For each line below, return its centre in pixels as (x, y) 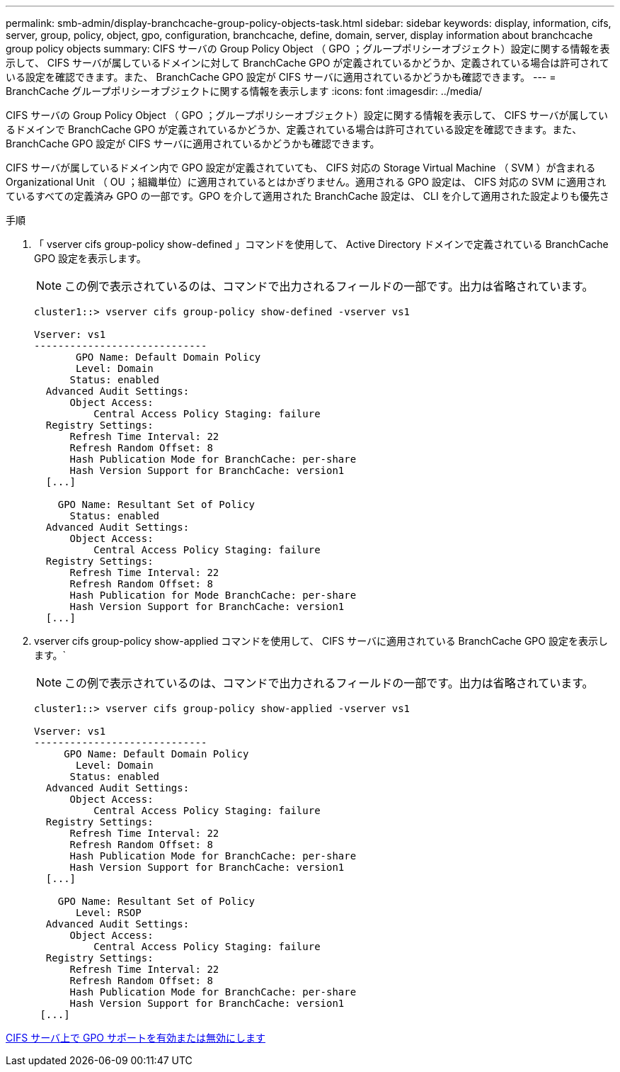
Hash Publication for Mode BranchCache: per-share (213, 595)
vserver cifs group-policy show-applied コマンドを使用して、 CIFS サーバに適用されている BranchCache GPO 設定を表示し (321, 641)
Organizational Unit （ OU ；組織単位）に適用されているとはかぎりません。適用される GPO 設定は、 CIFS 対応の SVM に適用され (306, 182)
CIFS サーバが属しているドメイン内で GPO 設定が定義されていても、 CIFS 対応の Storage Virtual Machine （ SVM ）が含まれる (301, 168)
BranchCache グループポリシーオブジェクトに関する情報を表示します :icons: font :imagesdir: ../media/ (244, 91)
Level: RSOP (109, 913)
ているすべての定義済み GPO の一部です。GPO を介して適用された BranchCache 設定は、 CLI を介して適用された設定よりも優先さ (308, 196)
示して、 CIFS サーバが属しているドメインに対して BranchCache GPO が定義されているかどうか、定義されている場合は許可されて (308, 63)
